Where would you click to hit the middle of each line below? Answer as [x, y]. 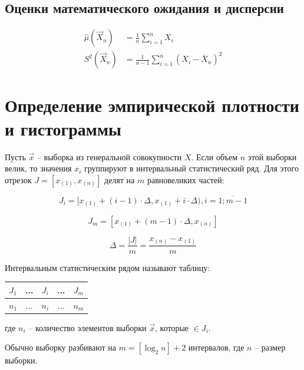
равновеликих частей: [186, 179]
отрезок [18, 179]
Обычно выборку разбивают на [60, 347]
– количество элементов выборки [87, 327]
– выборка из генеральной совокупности [109, 156]
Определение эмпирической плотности [152, 105]
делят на [120, 179]
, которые [172, 327]
